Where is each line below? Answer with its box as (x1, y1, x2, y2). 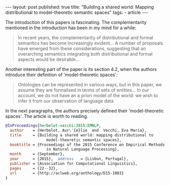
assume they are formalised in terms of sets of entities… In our (17, 87, 149, 93)
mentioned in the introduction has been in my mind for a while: (5, 25, 136, 31)
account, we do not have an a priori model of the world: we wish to (17, 92, 158, 98)
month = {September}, (10, 152, 65, 157)
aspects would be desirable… (17, 56, 80, 62)
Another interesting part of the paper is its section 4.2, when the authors (5, 66, 157, 72)
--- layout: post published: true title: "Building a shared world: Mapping (5, 4, 154, 10)
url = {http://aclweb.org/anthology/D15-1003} (10, 170, 124, 176)
